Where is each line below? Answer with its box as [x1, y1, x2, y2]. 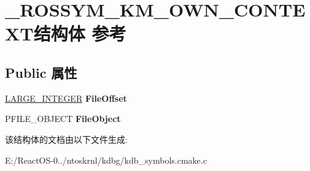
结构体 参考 [33, 21, 126, 46]
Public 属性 [5, 63, 77, 82]
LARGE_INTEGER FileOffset [5, 91, 127, 104]
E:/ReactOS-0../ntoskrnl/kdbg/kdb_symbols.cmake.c [5, 153, 207, 166]
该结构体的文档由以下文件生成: [5, 132, 128, 145]
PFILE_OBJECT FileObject [5, 112, 121, 125]
